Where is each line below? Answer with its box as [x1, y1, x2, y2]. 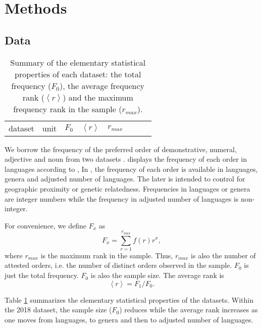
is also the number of [191, 250, 256, 260]
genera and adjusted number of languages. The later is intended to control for [5, 173, 245, 184]
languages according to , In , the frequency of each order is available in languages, [5, 163, 258, 174]
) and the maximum [63, 91, 133, 103]
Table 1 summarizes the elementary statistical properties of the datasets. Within [5, 294, 253, 305]
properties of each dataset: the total [15, 68, 141, 80]
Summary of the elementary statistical [10, 56, 146, 68]
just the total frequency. [5, 270, 79, 280]
